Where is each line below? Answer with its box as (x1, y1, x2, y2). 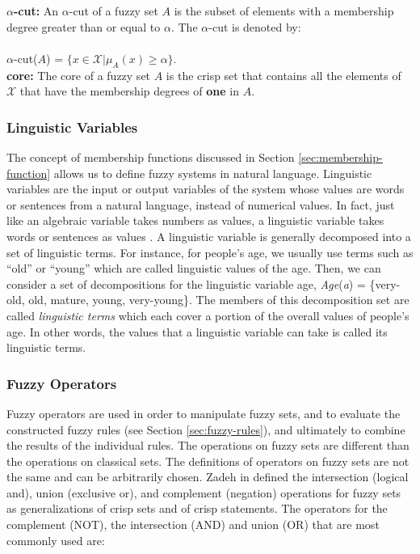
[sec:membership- (298, 148, 383, 165)
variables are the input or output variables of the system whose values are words (6, 180, 405, 197)
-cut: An (13, 2, 59, 19)
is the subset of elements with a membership (174, 2, 394, 19)
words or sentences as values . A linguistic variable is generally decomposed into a (6, 227, 411, 244)
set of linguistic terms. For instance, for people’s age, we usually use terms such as (6, 243, 414, 260)
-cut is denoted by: (208, 18, 301, 35)
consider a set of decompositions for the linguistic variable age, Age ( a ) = (6, 275, 366, 292)
